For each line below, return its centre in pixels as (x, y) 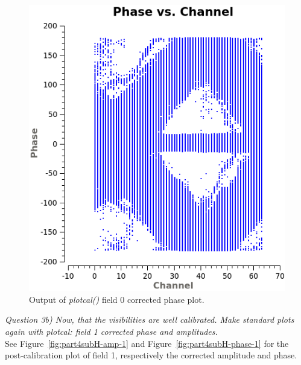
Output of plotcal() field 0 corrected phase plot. (117, 299)
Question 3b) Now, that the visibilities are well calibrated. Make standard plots (150, 319)
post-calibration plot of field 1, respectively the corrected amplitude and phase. (151, 355)
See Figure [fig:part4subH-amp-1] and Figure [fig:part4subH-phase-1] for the (147, 343)
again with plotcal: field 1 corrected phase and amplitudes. (111, 331)
